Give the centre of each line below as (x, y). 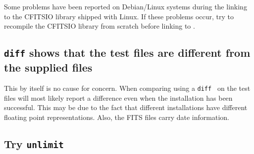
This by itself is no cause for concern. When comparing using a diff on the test (127, 88)
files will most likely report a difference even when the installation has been (118, 97)
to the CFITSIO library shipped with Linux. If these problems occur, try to (119, 16)
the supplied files (48, 67)
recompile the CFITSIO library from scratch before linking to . (100, 26)
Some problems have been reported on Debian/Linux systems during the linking (126, 6)
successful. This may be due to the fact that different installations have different (126, 107)
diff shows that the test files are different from (127, 53)
